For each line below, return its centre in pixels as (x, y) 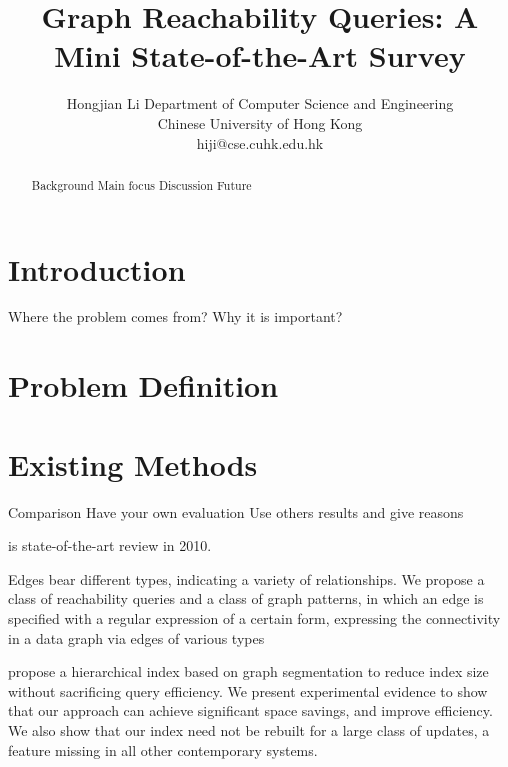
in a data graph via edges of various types (136, 637)
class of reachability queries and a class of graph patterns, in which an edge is (246, 598)
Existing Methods (133, 463)
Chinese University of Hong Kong (260, 122)
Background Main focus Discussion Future (141, 184)
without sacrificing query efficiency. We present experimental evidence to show (248, 690)
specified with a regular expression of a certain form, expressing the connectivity (254, 617)
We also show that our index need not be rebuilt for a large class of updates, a (249, 729)
